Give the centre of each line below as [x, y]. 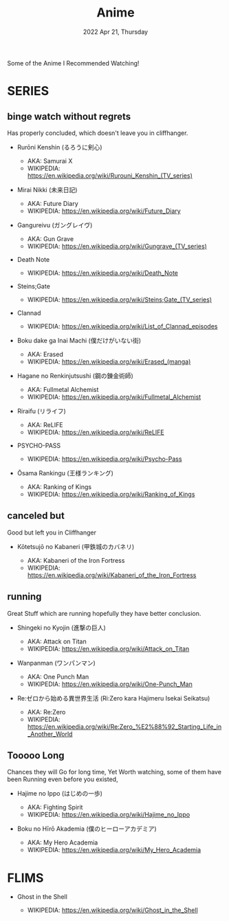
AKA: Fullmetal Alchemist [63, 389]
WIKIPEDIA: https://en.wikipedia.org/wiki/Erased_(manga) [109, 361]
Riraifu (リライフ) [42, 411]
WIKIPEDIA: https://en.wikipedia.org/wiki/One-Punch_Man [110, 684]
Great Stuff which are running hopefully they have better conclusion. [104, 613]
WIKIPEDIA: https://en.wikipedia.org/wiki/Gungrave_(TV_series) [117, 246]
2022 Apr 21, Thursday [116, 32]
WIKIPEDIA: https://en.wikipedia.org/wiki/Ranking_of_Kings [111, 494]
